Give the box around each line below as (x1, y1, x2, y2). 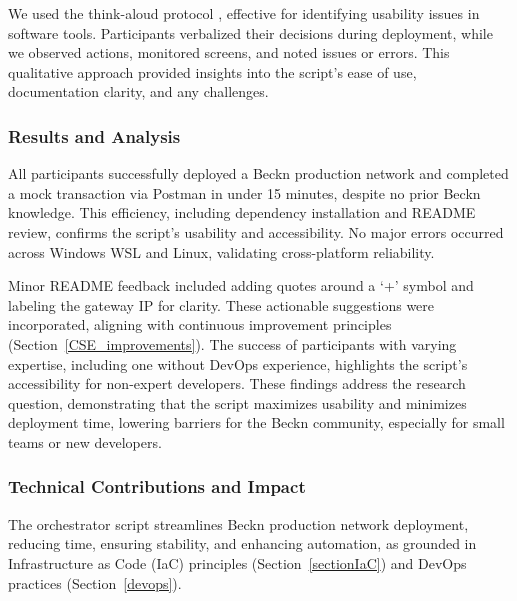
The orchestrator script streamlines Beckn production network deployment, (8, 513, 469, 534)
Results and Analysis (8, 123, 181, 148)
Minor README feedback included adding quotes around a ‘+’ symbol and (8, 275, 474, 296)
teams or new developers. (8, 431, 162, 452)
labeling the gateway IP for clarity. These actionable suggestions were (8, 294, 435, 315)
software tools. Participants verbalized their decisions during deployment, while (8, 22, 493, 43)
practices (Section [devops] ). (8, 572, 182, 593)
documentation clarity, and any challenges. (8, 81, 269, 102)
